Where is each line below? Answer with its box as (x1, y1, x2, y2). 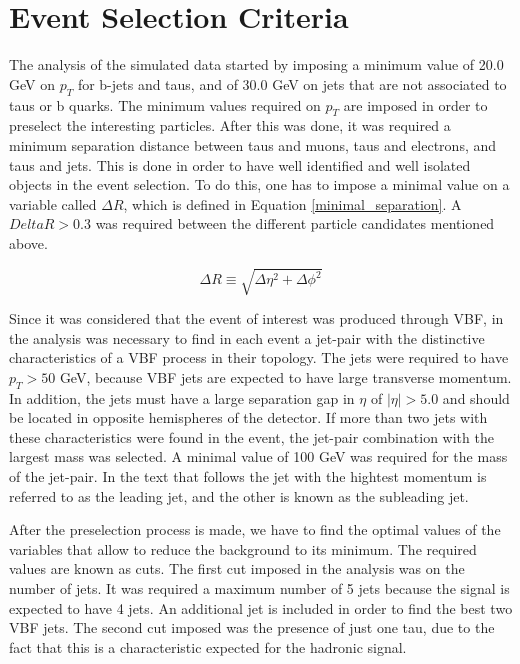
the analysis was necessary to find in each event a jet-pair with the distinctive (9, 327, 485, 348)
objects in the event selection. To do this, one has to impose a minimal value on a (9, 174, 510, 195)
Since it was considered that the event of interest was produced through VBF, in (9, 308, 504, 329)
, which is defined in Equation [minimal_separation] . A (123, 193, 462, 214)
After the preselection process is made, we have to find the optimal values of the (9, 519, 501, 540)
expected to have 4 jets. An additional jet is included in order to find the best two (9, 597, 513, 618)
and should (442, 387, 510, 408)
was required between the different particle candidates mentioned (95, 213, 495, 234)
